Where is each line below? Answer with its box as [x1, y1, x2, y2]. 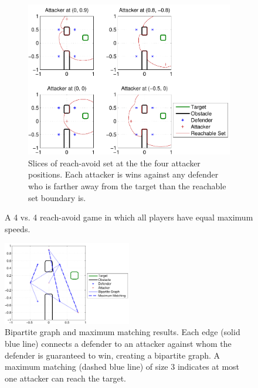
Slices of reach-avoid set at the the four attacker [28, 156, 201, 169]
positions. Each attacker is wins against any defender [28, 168, 219, 180]
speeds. [5, 222, 30, 235]
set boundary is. [28, 191, 86, 203]
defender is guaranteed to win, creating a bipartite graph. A [5, 349, 220, 361]
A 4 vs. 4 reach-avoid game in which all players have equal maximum [5, 211, 253, 223]
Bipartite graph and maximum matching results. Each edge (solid [5, 326, 240, 338]
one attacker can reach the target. [5, 372, 126, 384]
